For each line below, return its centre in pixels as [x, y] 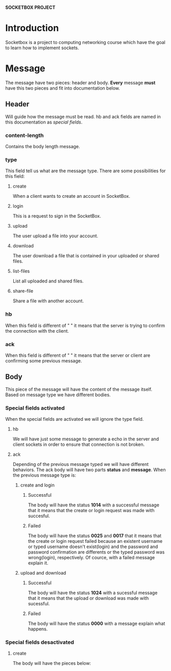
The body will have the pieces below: [52, 663]
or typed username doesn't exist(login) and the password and [93, 546]
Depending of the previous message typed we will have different [81, 464]
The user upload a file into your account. [55, 236]
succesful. [39, 516]
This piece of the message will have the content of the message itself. [79, 389]
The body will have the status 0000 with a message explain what [96, 623]
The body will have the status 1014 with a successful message [94, 505]
